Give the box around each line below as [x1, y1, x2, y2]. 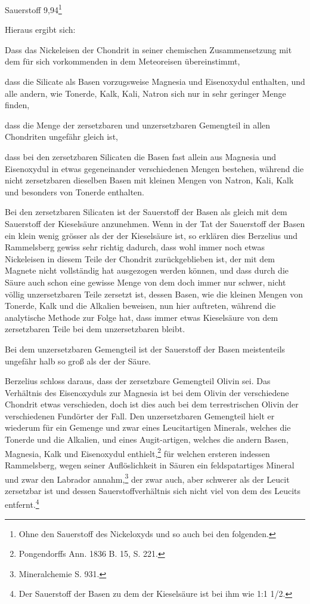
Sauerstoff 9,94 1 [5, 2, 62, 16]
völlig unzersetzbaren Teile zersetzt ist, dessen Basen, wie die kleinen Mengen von [5, 287, 303, 300]
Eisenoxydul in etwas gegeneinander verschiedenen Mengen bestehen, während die [5, 162, 304, 174]
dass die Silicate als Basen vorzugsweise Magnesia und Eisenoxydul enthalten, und [5, 75, 305, 88]
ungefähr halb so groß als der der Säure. [5, 354, 151, 367]
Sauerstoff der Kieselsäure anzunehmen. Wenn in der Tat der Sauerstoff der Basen [5, 217, 305, 229]
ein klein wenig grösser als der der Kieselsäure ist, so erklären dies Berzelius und [5, 229, 298, 241]
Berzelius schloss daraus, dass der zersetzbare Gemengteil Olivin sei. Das [5, 375, 271, 387]
